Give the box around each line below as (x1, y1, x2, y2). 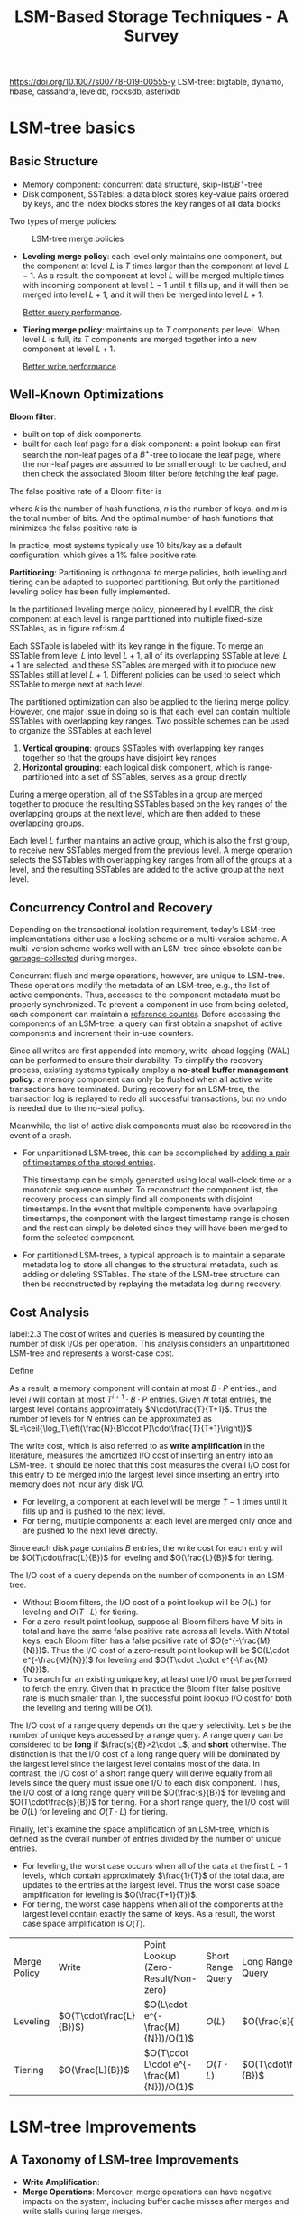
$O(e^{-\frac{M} (209, 1635, 271, 1646)
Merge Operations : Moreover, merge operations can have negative (22, 2186, 272, 2197)
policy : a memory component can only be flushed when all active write (9, 1074, 273, 1085)
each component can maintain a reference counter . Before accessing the (9, 1009, 281, 1020)
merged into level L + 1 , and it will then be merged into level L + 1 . (22, 289, 264, 300)
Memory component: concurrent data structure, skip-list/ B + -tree (22, 178, 263, 190)
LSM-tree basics (9, 117, 136, 138)
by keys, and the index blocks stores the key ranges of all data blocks (22, 198, 281, 209)
